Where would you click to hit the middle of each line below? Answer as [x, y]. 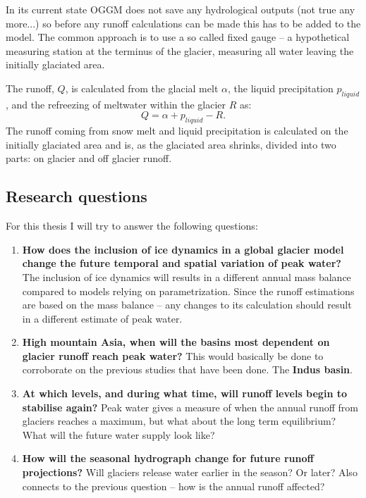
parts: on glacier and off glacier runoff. [89, 158]
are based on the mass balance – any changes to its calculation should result [187, 305]
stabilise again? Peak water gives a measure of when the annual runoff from [190, 407]
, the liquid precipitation [280, 88]
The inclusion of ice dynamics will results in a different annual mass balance [187, 276]
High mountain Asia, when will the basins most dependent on [176, 342]
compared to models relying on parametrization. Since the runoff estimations [188, 291]
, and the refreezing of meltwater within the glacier [116, 104]
